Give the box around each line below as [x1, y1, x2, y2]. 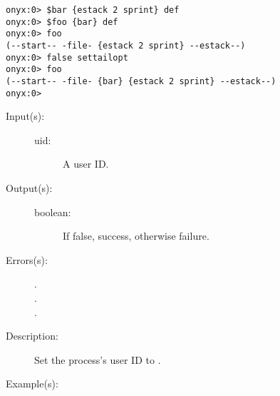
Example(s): [6, 376, 58, 391]
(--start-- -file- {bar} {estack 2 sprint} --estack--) [6, 76, 276, 86]
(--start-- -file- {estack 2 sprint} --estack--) [6, 40, 246, 51]
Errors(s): [6, 252, 48, 267]
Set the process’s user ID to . [34, 352, 161, 367]
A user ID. [63, 156, 109, 171]
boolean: [34, 204, 71, 219]
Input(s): [6, 108, 45, 123]
